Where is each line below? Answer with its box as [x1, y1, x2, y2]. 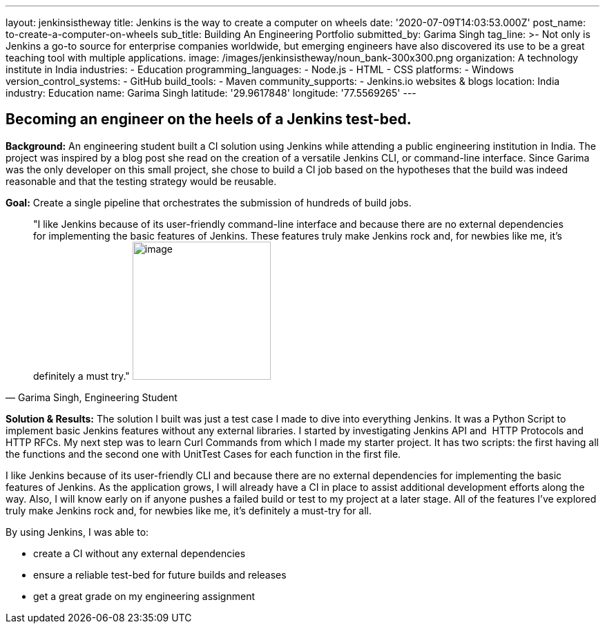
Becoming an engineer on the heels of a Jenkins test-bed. [6, 110, 412, 128]
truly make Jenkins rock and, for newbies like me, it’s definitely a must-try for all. [6, 504, 372, 516]
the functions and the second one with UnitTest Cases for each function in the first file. [6, 447, 401, 460]
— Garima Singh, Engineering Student [6, 391, 177, 403]
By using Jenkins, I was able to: [6, 525, 149, 538]
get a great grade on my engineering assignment [33, 590, 255, 602]
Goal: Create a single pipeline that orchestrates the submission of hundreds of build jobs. [6, 196, 412, 209]
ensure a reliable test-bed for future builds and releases [33, 568, 287, 581]
